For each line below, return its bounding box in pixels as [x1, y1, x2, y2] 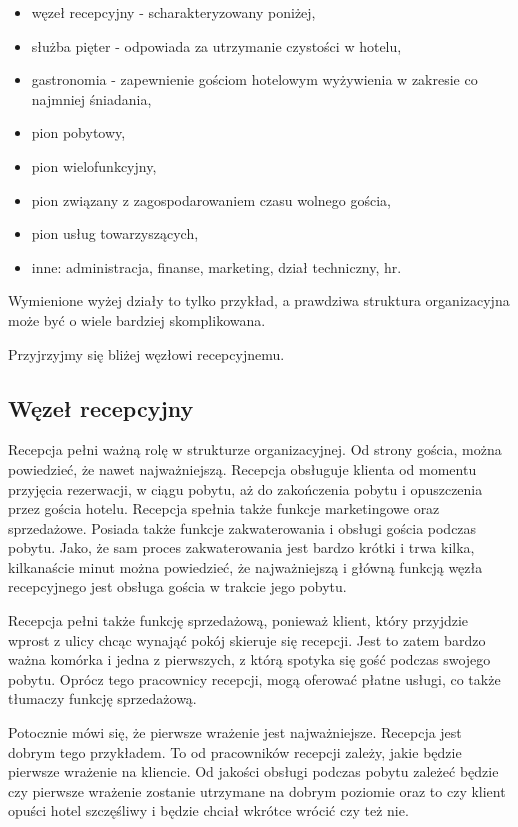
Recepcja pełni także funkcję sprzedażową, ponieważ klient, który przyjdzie [8, 610, 469, 631]
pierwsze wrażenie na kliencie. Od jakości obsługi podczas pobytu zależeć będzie [8, 761, 499, 782]
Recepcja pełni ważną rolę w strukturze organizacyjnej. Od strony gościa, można [8, 439, 502, 460]
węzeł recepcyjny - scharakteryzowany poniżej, [31, 2, 316, 22]
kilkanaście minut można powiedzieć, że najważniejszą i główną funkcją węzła [8, 556, 483, 577]
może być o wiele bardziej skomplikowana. [8, 309, 266, 330]
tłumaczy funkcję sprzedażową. [8, 688, 197, 709]
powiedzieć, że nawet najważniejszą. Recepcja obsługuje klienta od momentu [8, 458, 477, 479]
